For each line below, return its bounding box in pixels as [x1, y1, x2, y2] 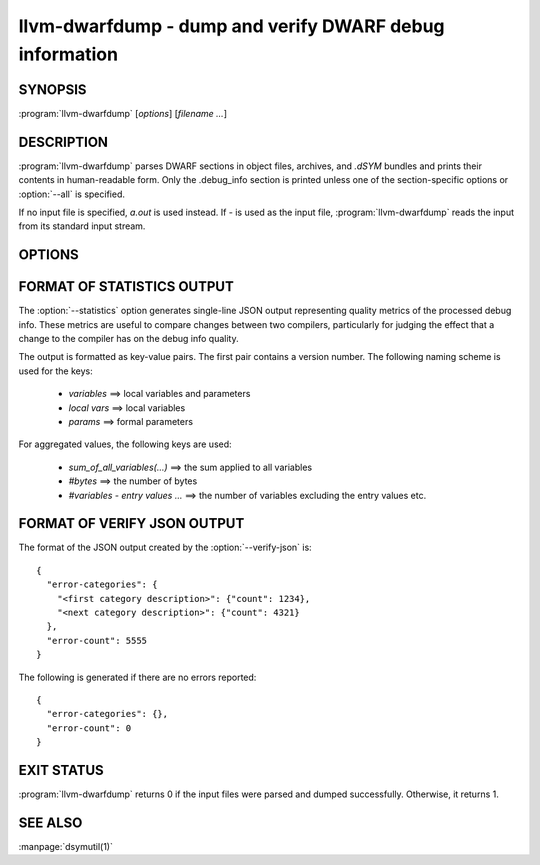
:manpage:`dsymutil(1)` [18, 840, 114, 852]
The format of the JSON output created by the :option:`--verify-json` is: [18, 541, 312, 554]
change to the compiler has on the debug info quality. [18, 333, 239, 345]
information [18, 43, 119, 65]
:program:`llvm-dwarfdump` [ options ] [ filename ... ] [18, 107, 227, 119]
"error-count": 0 [46, 722, 132, 734]
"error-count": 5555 [46, 635, 148, 646]
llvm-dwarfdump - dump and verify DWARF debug [18, 15, 445, 37]
